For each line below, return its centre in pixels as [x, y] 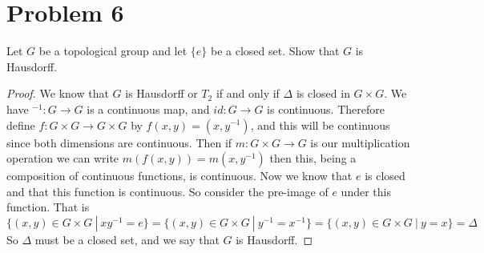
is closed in [323, 93]
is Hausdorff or [161, 93]
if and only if [248, 93]
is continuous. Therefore [326, 108]
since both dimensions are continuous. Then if [119, 142]
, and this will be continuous [320, 124]
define [21, 124]
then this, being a [313, 158]
